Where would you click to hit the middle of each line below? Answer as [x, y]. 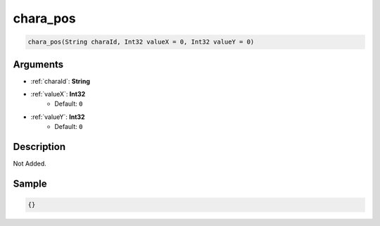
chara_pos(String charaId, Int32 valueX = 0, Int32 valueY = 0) [141, 42]
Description [39, 147]
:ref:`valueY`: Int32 [58, 117]
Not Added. [30, 164]
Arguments [38, 64]
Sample [30, 183]
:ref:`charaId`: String [61, 81]
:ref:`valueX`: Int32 [58, 94]
